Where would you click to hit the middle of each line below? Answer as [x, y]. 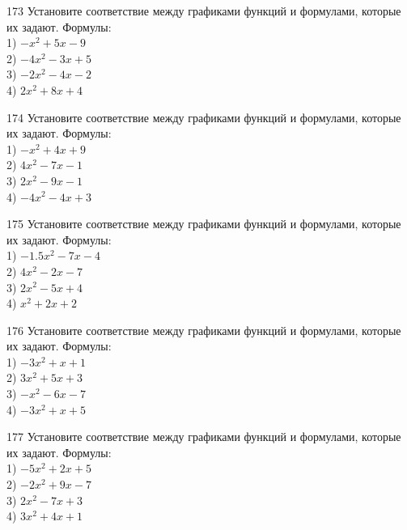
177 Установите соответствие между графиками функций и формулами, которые [204, 437]
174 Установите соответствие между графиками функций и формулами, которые [204, 117]
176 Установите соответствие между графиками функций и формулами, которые [204, 330]
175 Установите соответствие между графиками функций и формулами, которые [204, 224]
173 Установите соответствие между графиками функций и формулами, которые [204, 11]
